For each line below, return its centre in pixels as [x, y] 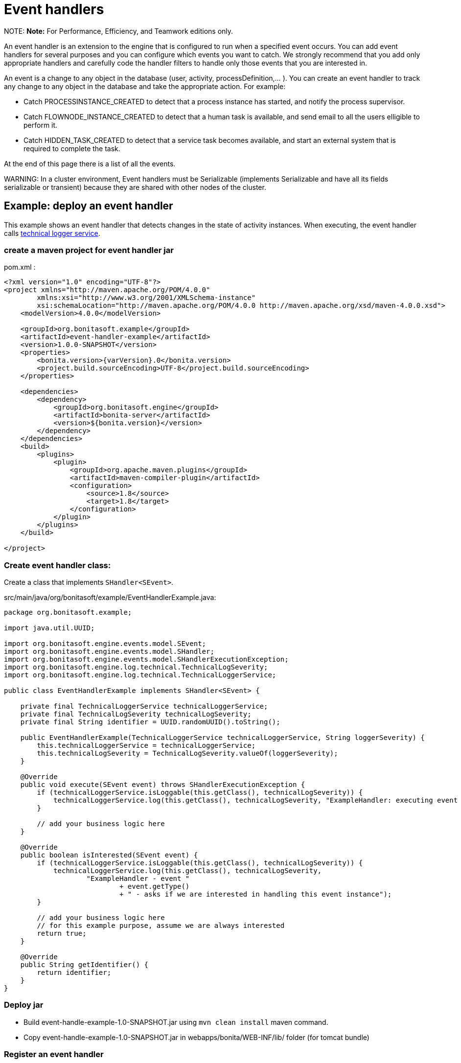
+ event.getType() [155, 887]
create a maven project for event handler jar [89, 250]
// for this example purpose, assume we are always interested [161, 926]
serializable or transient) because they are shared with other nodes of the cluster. [135, 187]
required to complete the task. [72, 148]
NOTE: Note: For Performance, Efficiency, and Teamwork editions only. [119, 31]
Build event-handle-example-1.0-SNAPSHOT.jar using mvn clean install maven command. [176, 1022]
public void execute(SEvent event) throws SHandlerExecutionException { [163, 785]
